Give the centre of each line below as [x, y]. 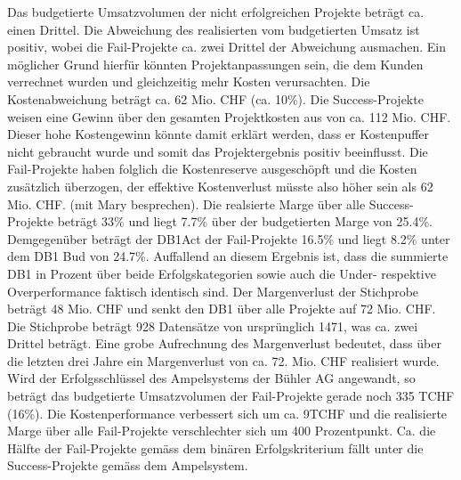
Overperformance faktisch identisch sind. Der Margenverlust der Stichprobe [213, 291]
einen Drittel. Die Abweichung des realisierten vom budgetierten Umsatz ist [214, 29]
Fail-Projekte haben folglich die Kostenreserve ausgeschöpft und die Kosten [212, 169]
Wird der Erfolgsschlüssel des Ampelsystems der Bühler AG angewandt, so [211, 378]
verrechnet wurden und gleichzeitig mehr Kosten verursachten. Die [189, 81]
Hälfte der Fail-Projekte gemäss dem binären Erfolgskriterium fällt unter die [215, 447]
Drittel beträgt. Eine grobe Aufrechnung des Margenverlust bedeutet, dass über [224, 343]
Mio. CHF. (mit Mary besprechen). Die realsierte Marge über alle [186, 203]
